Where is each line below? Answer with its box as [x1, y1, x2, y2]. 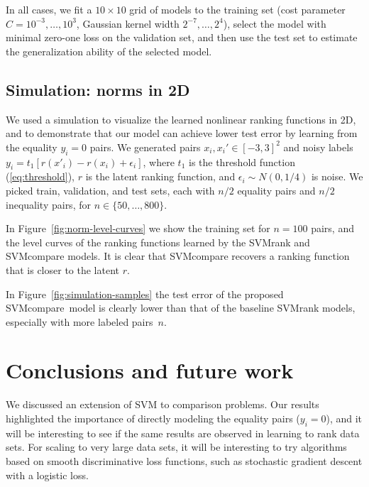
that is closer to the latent [6, 262, 120, 277]
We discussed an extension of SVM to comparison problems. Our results [6, 397, 319, 412]
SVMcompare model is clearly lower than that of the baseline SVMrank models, [6, 300, 356, 315]
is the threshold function [188, 154, 295, 169]
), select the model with [223, 16, 326, 31]
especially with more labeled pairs [6, 314, 153, 329]
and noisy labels [283, 139, 353, 154]
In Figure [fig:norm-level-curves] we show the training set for [6, 221, 270, 236]
